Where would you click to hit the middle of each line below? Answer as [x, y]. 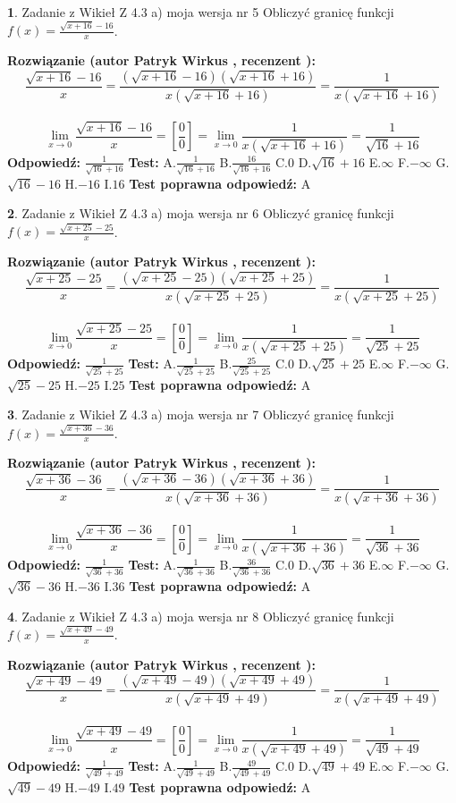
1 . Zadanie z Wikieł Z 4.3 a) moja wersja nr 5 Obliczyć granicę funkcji [201, 12]
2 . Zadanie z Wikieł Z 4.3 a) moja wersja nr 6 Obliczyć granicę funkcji [201, 213]
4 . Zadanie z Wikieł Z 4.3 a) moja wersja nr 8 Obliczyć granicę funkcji [201, 616]
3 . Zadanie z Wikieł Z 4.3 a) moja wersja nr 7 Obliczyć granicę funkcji [201, 414]
